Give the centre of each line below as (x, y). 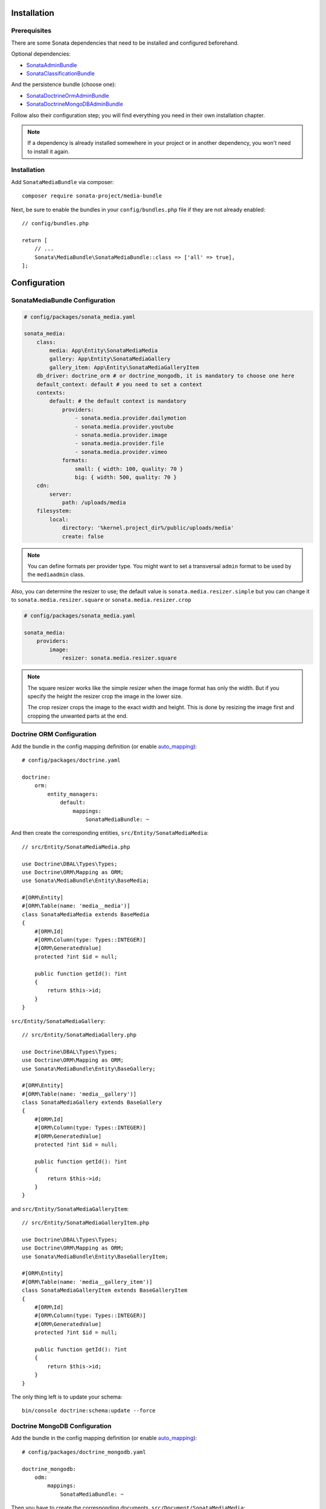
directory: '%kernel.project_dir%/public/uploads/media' (148, 528)
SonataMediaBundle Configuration (63, 300)
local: (59, 519)
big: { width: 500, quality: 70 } (126, 477)
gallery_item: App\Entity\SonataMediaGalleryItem (124, 367)
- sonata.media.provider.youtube (124, 426)
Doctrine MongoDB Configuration (61, 1426)
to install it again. (48, 152)
